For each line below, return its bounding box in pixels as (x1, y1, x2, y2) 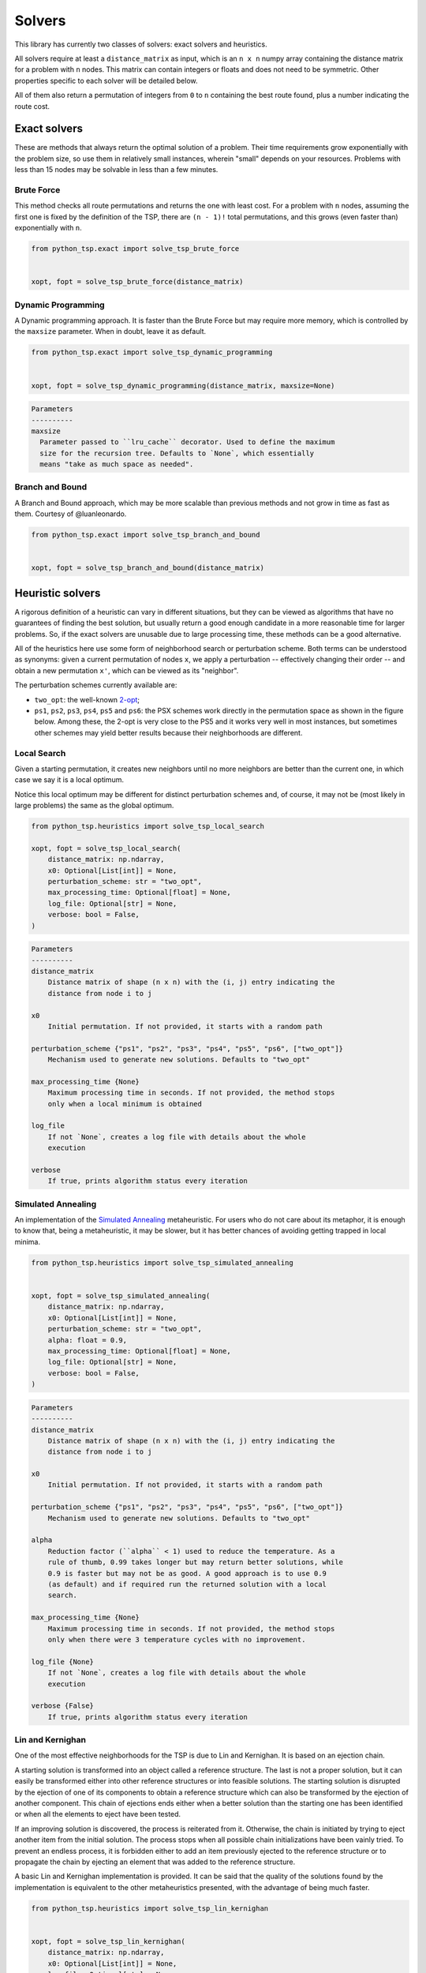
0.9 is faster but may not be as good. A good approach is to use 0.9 (47, 1569, 327, 1578)
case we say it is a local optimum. (14, 775, 124, 784)
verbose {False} (31, 1702, 95, 1710)
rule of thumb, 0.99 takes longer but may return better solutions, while (47, 1558, 343, 1567)
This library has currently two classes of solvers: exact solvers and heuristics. (14, 39, 267, 49)
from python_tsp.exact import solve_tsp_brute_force (31, 245, 240, 253)
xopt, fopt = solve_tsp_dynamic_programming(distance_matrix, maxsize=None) (31, 381, 335, 390)
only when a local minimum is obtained (47, 1099, 203, 1108)
